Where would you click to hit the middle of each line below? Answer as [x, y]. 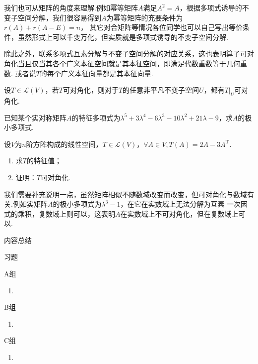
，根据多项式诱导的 [211, 7]
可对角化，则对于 [91, 90]
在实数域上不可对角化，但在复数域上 [179, 213]
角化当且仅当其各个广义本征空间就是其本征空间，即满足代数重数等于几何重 [126, 63]
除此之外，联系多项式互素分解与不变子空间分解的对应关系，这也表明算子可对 [129, 54]
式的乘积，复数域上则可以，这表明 [60, 213]
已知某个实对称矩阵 [35, 117]
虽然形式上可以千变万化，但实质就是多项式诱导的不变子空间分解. [123, 37]
